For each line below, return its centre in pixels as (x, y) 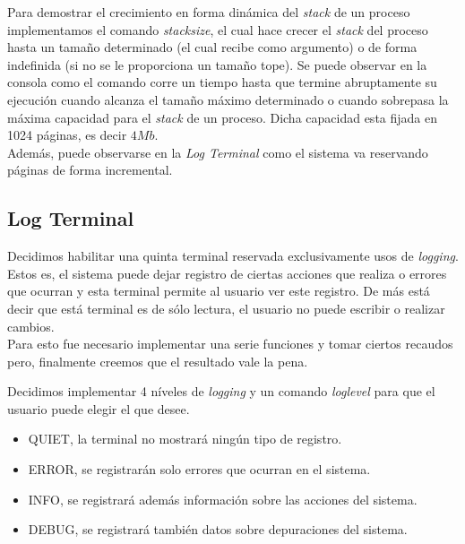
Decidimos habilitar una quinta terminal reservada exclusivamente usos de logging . (233, 256)
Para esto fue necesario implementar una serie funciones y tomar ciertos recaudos (230, 344)
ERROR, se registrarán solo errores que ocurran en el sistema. (199, 469)
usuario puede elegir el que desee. (99, 408)
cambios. (31, 326)
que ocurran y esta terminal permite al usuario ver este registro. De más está (219, 291)
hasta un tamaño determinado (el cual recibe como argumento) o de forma (212, 47)
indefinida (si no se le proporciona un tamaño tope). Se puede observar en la (217, 64)
